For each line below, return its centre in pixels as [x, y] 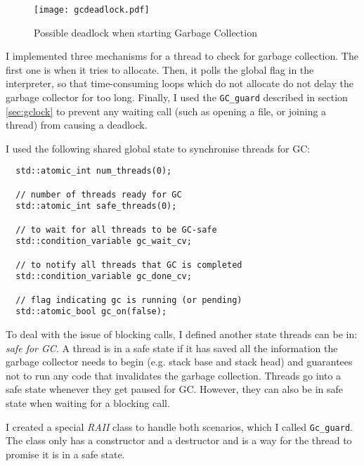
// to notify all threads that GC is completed [129, 265]
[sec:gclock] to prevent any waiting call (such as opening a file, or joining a [166, 111]
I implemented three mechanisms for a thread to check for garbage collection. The [182, 56]
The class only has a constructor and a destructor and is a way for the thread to [179, 440]
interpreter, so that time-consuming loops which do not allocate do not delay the [180, 83]
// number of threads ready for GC [99, 194]
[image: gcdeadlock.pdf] [92, 10]
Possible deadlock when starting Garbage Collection [145, 32]
